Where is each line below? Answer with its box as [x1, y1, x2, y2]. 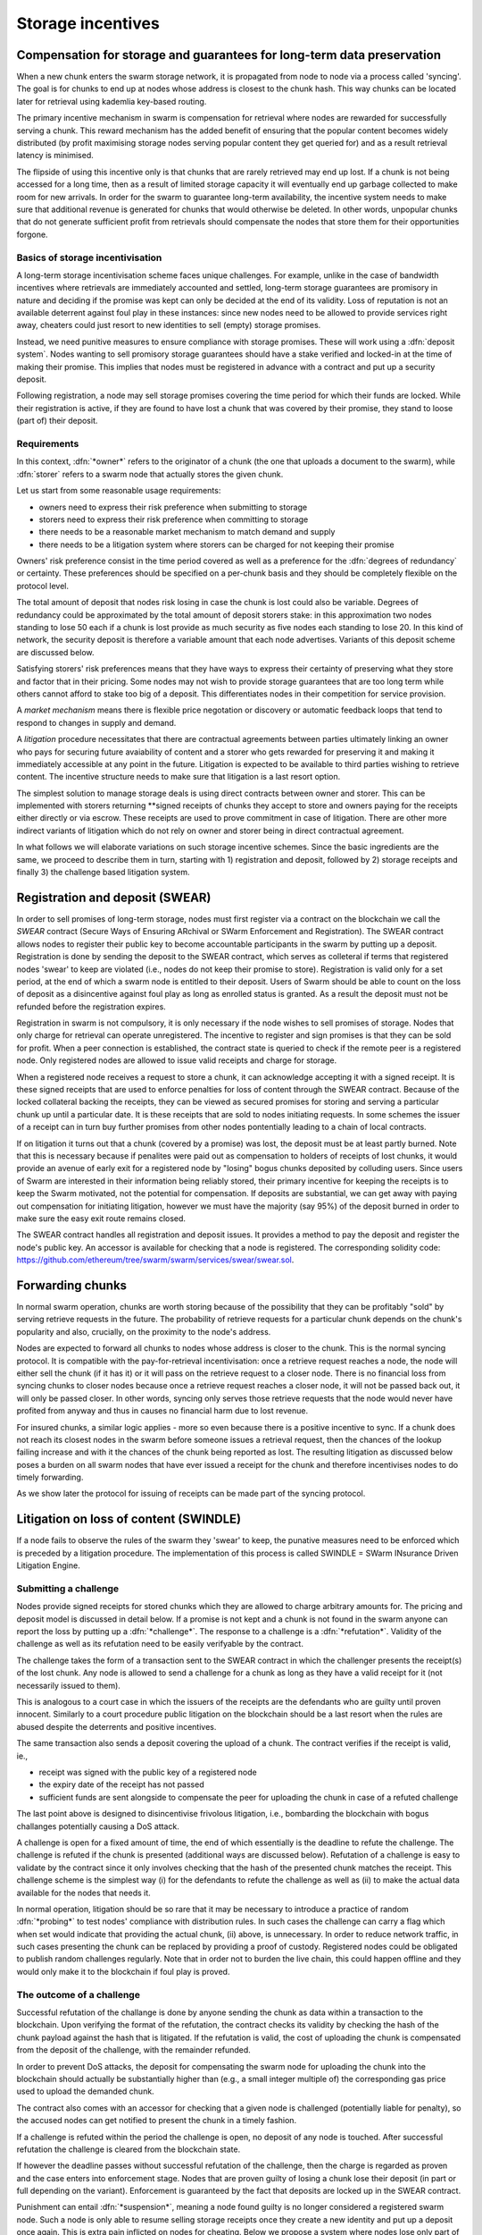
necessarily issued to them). [16, 1680, 120, 1691]
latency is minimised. [16, 150, 94, 161]
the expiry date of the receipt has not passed [38, 1779, 204, 1790]
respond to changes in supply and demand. [16, 717, 177, 728]
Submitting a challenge [16, 1582, 120, 1595]
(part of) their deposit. [16, 416, 98, 426]
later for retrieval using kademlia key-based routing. [16, 96, 207, 106]
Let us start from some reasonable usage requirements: [16, 485, 221, 496]
